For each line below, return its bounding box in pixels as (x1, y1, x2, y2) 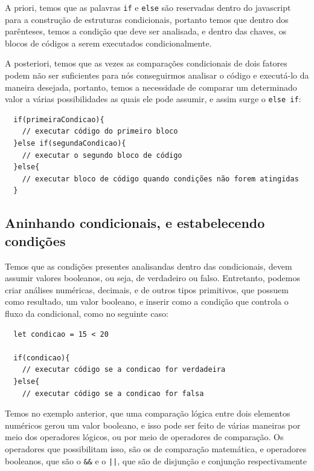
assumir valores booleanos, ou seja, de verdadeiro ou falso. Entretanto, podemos (5, 271, 300, 284)
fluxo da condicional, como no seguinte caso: (5, 307, 168, 319)
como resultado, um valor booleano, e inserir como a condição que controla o (5, 295, 289, 308)
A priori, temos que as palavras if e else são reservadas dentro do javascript (5, 1, 291, 13)
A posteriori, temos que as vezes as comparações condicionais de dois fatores (5, 57, 287, 70)
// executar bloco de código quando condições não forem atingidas (22, 174, 299, 183)
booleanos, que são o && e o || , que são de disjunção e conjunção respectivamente (5, 454, 307, 467)
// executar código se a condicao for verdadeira (22, 365, 226, 374)
